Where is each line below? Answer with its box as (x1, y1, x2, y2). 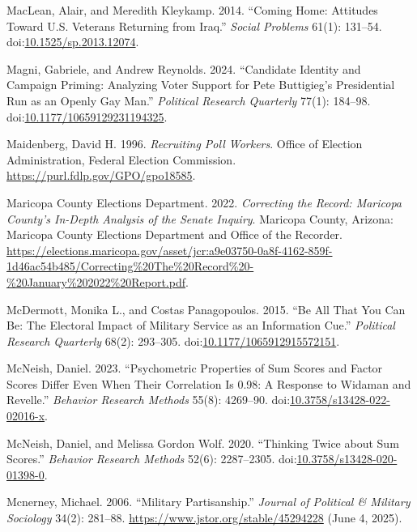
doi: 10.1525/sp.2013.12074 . (6, 33, 139, 50)
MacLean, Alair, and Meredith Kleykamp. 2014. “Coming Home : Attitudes (6, 2, 378, 18)
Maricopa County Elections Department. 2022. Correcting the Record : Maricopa (6, 194, 402, 211)
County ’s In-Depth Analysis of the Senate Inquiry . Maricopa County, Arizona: (6, 210, 394, 227)
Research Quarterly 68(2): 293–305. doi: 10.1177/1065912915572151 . (6, 332, 340, 349)
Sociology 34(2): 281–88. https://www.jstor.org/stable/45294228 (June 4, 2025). (6, 509, 402, 526)
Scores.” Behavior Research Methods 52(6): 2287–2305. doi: (6, 450, 297, 467)
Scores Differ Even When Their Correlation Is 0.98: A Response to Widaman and (6, 375, 411, 392)
